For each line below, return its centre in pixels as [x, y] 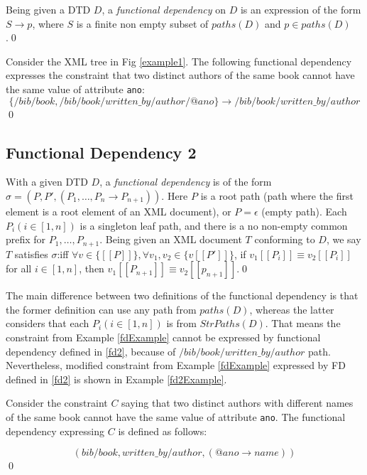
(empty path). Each [304, 212]
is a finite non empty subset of [142, 23]
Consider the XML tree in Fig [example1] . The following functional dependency [179, 61]
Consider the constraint [57, 403]
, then [92, 268]
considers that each [48, 323]
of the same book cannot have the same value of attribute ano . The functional [176, 417]
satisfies [31, 253]
